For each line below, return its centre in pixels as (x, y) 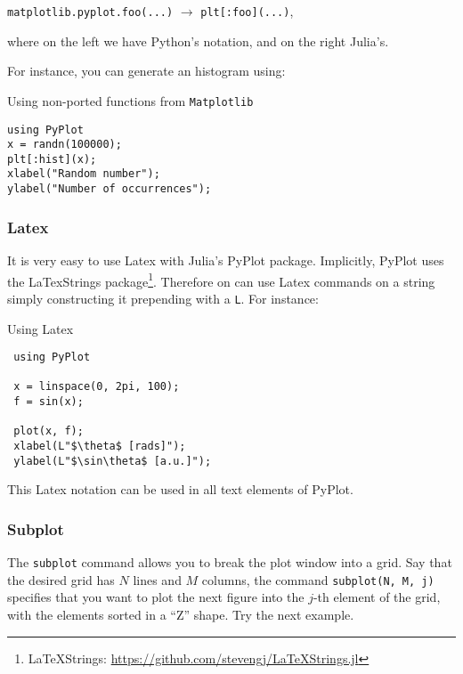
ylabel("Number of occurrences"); (110, 189)
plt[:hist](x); (52, 159)
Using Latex (41, 328)
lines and (157, 579)
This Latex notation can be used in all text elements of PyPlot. (180, 489)
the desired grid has (61, 579)
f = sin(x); (49, 402)
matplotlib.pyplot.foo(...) (90, 12)
